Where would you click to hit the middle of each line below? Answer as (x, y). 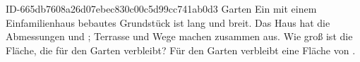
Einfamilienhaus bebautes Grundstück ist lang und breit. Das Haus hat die (168, 22)
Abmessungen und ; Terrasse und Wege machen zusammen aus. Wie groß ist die (179, 36)
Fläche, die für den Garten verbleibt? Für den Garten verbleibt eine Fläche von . (181, 50)
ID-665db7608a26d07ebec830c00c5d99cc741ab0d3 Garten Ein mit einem (161, 8)
